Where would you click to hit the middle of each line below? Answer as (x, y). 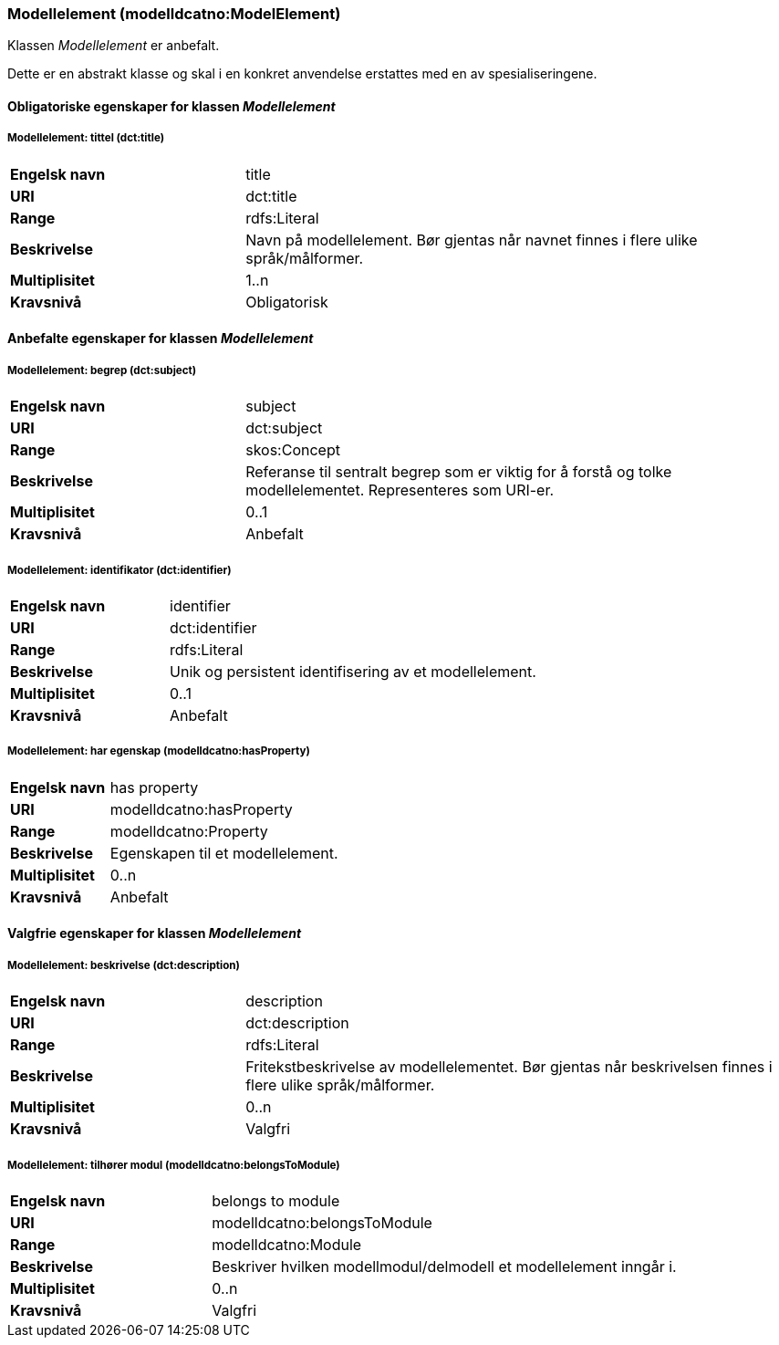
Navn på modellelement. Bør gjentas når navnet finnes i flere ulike (472, 240)
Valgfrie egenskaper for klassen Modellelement (155, 933)
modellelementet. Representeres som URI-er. (400, 490)
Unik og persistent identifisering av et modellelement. (353, 671)
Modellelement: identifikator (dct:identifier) (119, 570)
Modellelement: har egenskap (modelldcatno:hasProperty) (159, 751)
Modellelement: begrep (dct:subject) (102, 370)
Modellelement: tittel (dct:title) (86, 138)
